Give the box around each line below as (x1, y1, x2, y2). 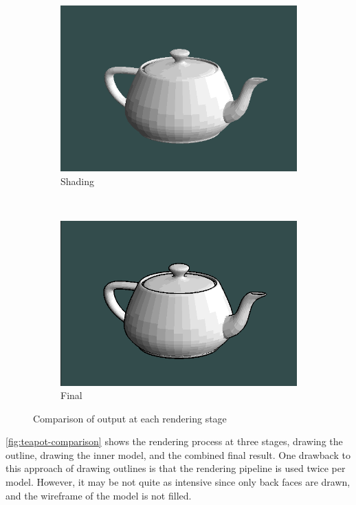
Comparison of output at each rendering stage (33, 411, 227, 425)
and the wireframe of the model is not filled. (5, 488, 192, 502)
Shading (60, 173, 95, 188)
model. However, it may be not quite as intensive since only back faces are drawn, (5, 475, 351, 489)
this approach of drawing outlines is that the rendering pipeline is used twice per (5, 461, 346, 475)
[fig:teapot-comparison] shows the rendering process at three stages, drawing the (5, 434, 343, 449)
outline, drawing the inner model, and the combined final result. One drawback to (5, 447, 351, 462)
